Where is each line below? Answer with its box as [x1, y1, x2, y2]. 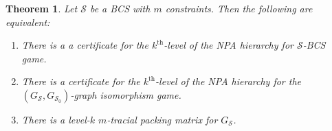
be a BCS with [89, 1, 151, 15]
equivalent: [5, 14, 50, 29]
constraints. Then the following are [165, 1, 313, 15]
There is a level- [21, 112, 90, 126]
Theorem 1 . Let [5, 1, 78, 15]
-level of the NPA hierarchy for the [155, 74, 302, 88]
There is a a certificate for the [21, 38, 148, 52]
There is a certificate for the [21, 74, 140, 88]
